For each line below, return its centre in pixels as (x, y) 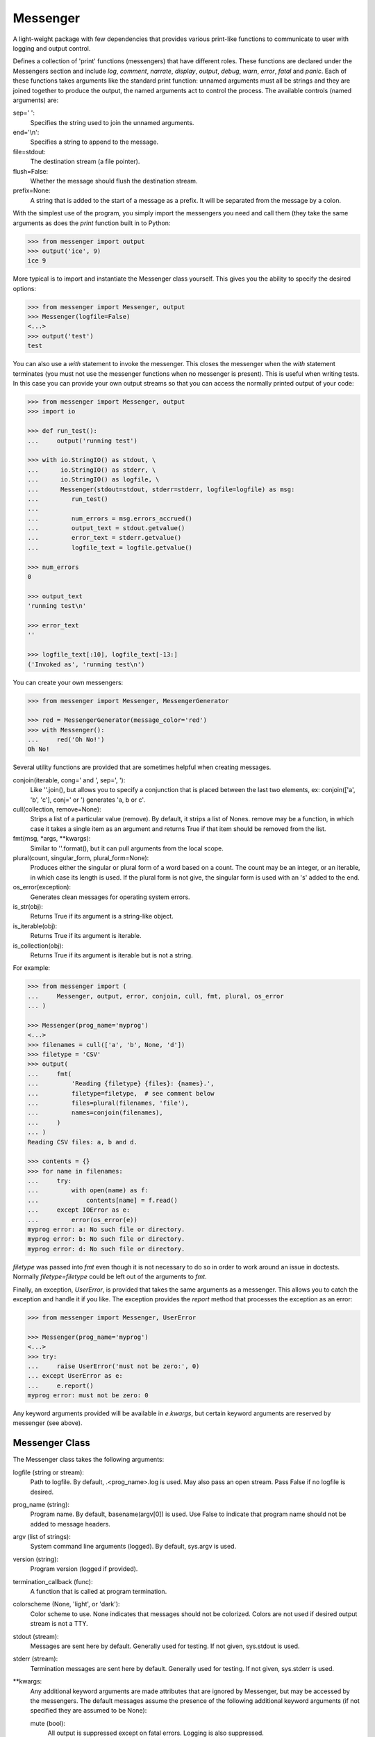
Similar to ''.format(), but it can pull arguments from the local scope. (127, 848)
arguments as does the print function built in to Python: (92, 223)
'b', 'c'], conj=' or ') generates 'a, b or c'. (88, 800)
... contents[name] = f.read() (103, 1200)
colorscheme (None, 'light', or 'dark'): (67, 1604)
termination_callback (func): (53, 1581)
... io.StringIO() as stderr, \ (92, 470)
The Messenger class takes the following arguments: (89, 1460)
